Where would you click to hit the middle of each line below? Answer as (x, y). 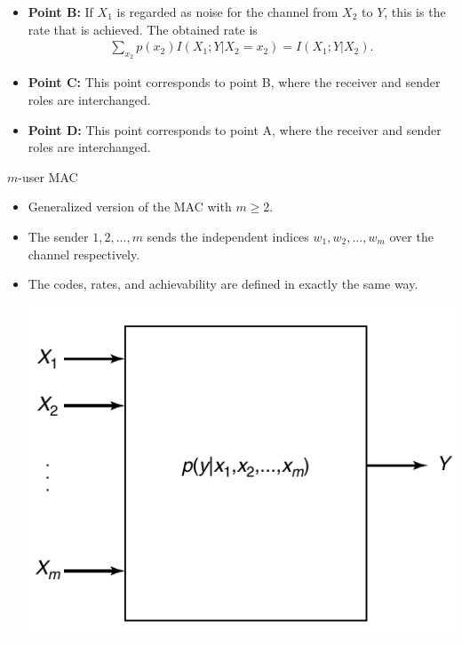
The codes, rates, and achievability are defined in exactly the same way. (223, 284)
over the (411, 236)
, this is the (415, 12)
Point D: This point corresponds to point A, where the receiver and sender (235, 129)
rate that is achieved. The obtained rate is (143, 29)
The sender (58, 236)
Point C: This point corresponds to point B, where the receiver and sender (234, 82)
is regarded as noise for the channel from (227, 12)
